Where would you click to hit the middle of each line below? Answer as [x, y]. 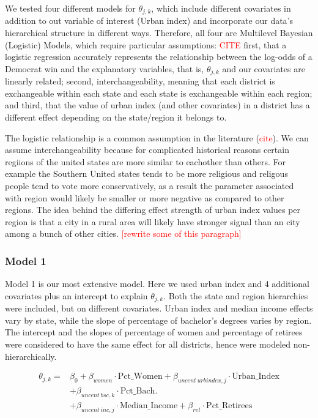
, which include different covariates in [221, 8]
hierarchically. [31, 356]
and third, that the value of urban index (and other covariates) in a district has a [157, 105]
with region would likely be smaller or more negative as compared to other [145, 197]
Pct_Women [140, 377]
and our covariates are [264, 68]
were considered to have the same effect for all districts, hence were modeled [148, 344]
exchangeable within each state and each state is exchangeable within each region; [159, 93]
